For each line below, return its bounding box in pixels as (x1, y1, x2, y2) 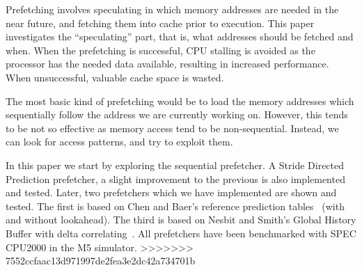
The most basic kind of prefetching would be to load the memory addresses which (6, 93, 354, 108)
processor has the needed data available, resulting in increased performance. (6, 56, 329, 71)
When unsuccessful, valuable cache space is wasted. (6, 70, 224, 84)
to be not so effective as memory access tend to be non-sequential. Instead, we (6, 120, 339, 135)
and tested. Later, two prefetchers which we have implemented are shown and (6, 185, 337, 200)
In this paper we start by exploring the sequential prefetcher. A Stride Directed (6, 157, 345, 172)
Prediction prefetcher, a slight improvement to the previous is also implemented (6, 171, 345, 186)
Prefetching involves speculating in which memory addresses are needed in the (6, 2, 339, 16)
